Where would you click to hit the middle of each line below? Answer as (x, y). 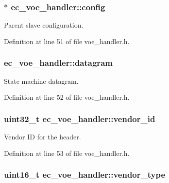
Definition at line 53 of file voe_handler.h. (67, 153)
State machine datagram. (41, 81)
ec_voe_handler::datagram (58, 63)
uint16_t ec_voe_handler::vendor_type (85, 175)
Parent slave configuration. (44, 25)
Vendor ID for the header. (42, 137)
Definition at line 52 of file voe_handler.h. (67, 97)
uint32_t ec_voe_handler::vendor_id (80, 118)
